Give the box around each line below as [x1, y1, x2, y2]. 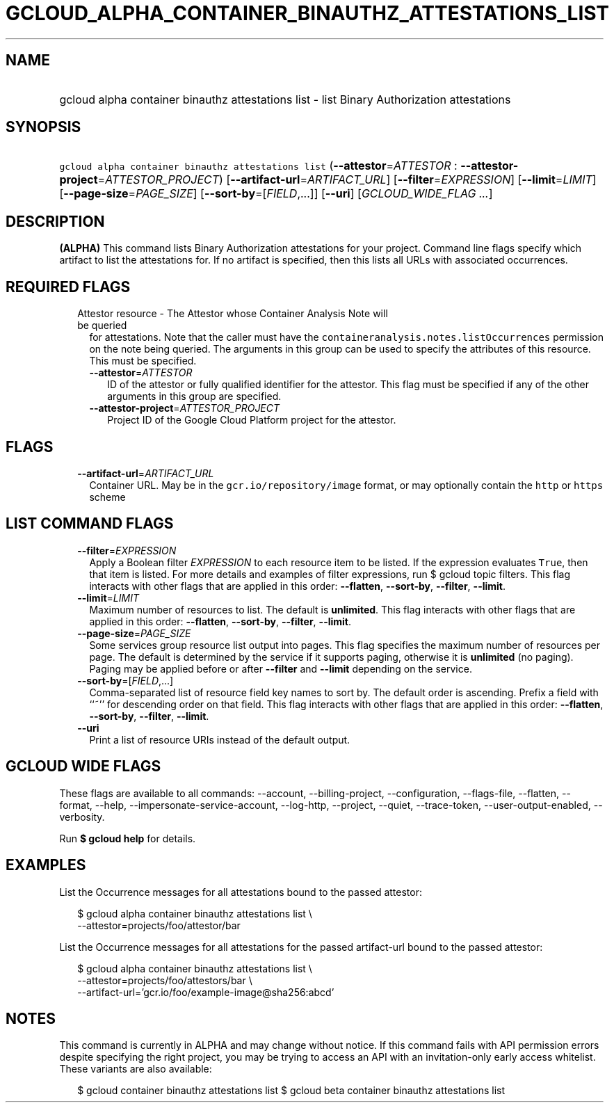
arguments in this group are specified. [107, 390, 282, 403]
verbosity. [59, 810, 105, 823]
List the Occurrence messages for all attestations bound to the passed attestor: [59, 885, 422, 898]
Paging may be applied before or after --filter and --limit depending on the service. [89, 662, 472, 675]
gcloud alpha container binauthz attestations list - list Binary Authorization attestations [59, 92, 511, 106]
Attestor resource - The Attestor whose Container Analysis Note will [77, 307, 388, 320]
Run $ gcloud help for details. [59, 832, 196, 844]
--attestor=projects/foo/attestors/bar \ [77, 974, 252, 986]
